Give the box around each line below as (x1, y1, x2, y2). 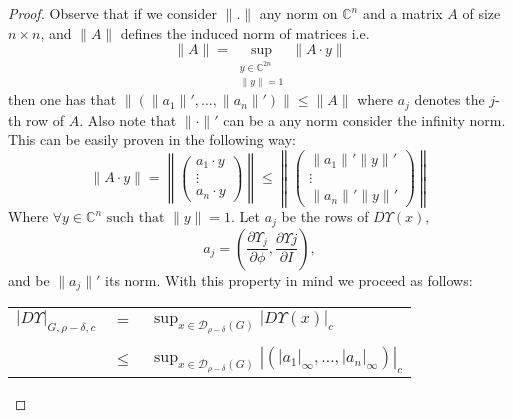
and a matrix (362, 3, 443, 23)
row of (25, 109, 65, 130)
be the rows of (281, 206, 369, 227)
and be (8, 269, 50, 290)
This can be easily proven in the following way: (8, 129, 296, 150)
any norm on (259, 3, 338, 23)
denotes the (414, 89, 485, 110)
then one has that (8, 89, 117, 110)
